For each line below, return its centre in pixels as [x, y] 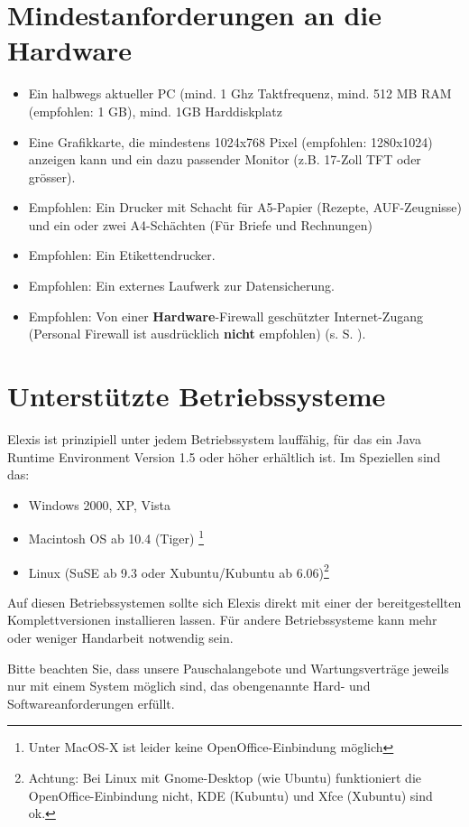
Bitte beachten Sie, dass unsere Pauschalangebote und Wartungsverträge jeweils [228, 668]
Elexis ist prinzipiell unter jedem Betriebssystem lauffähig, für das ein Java [214, 438]
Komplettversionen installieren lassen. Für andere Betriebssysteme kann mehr [222, 620]
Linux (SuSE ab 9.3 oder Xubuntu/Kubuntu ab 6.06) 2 [179, 571]
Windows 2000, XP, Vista [99, 504]
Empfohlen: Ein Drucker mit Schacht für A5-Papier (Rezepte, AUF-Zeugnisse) [245, 207]
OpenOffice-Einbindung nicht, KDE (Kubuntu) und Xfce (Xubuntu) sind [230, 795]
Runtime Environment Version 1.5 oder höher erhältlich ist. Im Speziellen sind [224, 456]
